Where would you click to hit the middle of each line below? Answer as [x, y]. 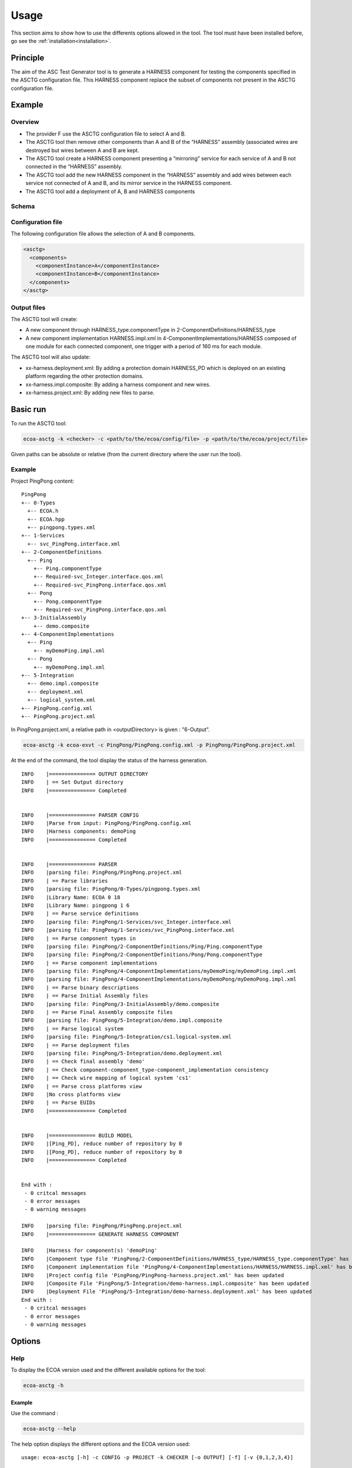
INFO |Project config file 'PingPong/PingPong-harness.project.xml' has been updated [153, 1275]
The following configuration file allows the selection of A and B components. [103, 234]
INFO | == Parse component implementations [89, 963]
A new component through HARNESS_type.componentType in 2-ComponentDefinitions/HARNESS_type [150, 330]
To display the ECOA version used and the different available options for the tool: [109, 1370]
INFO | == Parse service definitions [80, 914]
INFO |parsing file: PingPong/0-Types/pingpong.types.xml [111, 889]
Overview [25, 122]
